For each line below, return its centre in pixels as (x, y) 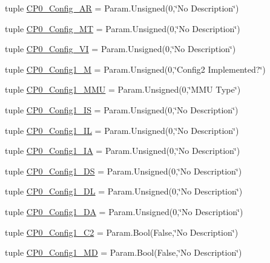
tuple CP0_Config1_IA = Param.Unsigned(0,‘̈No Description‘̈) (123, 151)
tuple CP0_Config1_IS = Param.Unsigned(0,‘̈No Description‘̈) (122, 109)
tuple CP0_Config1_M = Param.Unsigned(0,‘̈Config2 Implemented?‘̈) (135, 69)
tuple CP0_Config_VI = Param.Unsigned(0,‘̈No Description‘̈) (120, 49)
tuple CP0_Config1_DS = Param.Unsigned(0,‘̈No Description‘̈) (123, 171)
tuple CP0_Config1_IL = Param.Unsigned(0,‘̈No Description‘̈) (122, 130)
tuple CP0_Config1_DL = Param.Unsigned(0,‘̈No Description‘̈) (124, 191)
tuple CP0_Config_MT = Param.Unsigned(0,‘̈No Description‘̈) (123, 28)
